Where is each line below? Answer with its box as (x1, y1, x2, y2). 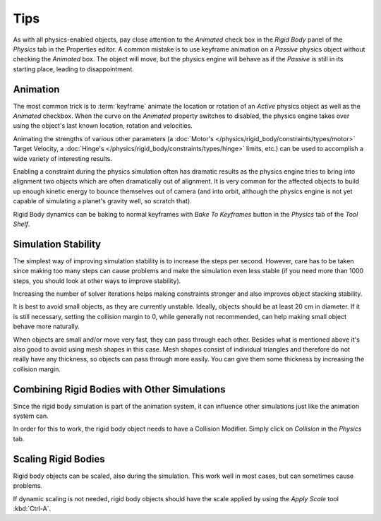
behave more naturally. (13, 322, 80, 331)
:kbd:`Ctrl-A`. (13, 504, 52, 513)
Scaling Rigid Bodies (13, 453, 105, 465)
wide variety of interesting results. (13, 154, 113, 162)
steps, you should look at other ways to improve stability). (13, 276, 181, 285)
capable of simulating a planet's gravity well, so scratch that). (13, 197, 192, 205)
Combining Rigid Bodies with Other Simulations (13, 383, 226, 395)
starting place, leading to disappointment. (13, 64, 134, 73)
